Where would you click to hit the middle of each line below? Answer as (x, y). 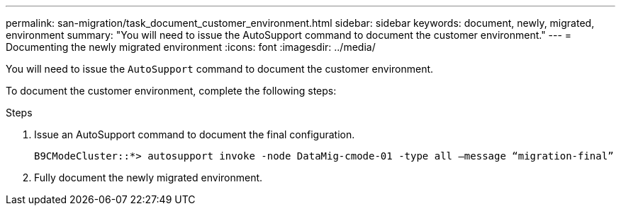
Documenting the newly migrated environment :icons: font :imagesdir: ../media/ (191, 47)
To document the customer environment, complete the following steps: (171, 91)
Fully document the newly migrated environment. (149, 177)
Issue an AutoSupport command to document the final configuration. (195, 134)
